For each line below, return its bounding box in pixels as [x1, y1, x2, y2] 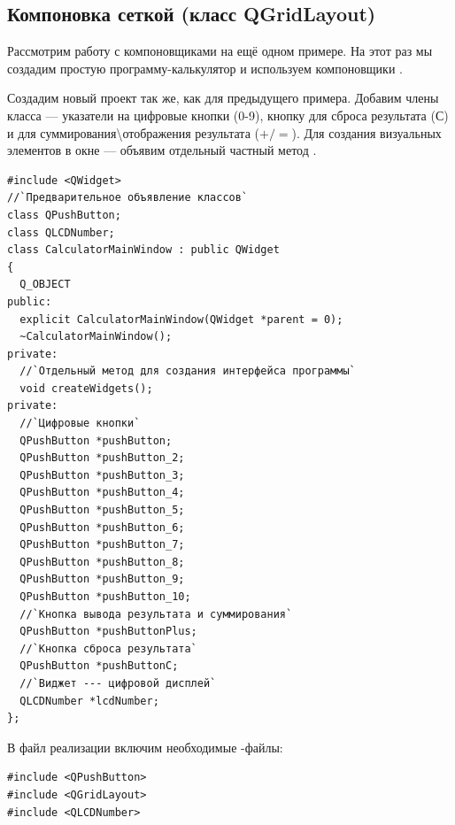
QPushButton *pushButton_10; [19, 590, 191, 604]
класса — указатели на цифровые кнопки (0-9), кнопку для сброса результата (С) [7, 105, 449, 124]
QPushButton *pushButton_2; [19, 451, 185, 465]
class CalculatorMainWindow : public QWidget [7, 243, 280, 257]
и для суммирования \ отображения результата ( [7, 123, 259, 142]
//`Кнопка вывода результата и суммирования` [19, 607, 293, 621]
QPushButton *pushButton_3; [19, 468, 185, 482]
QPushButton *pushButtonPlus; [19, 625, 197, 638]
